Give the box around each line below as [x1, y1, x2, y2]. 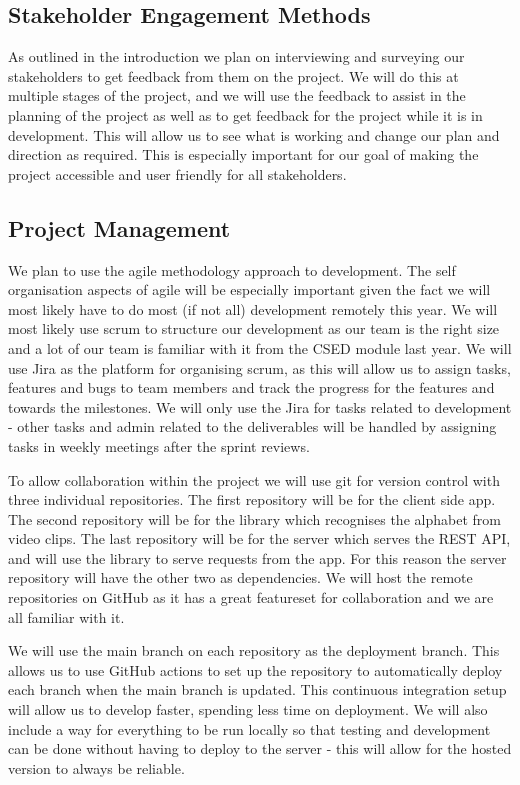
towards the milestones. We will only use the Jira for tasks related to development [8, 396, 512, 417]
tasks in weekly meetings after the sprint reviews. [8, 435, 310, 456]
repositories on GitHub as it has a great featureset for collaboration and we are [8, 587, 494, 608]
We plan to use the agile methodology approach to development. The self [8, 259, 456, 280]
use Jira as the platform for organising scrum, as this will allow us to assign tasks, [8, 357, 511, 378]
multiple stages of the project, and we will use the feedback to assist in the [8, 85, 466, 106]
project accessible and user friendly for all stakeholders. [8, 163, 347, 184]
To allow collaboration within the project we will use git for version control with [8, 469, 500, 490]
